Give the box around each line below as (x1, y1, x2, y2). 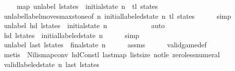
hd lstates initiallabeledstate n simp (3, 30, 140, 40)
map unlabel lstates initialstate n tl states (16, 1, 158, 11)
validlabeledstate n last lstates (3, 59, 99, 69)
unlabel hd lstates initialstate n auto (3, 20, 165, 31)
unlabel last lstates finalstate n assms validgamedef (3, 39, 207, 50)
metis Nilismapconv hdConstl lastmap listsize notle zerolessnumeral (3, 49, 220, 59)
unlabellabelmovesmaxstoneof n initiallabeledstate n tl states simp (3, 10, 232, 21)
